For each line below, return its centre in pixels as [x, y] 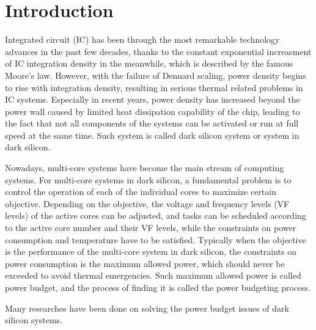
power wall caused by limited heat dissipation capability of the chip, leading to [152, 111]
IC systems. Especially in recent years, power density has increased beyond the [152, 99]
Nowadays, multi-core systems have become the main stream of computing [145, 168]
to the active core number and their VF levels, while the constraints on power [151, 228]
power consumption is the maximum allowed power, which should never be [145, 263]
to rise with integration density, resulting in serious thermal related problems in [154, 87]
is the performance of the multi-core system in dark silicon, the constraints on [151, 251]
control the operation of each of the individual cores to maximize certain [141, 192]
